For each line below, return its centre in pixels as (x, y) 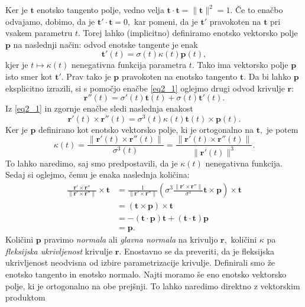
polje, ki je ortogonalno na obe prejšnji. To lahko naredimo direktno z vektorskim (153, 285)
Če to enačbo (259, 9)
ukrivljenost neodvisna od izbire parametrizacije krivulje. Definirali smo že (140, 262)
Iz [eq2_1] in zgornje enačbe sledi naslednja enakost (99, 108)
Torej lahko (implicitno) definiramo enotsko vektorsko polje (190, 33)
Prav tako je (89, 76)
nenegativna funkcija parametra (129, 65)
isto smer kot (29, 76)
